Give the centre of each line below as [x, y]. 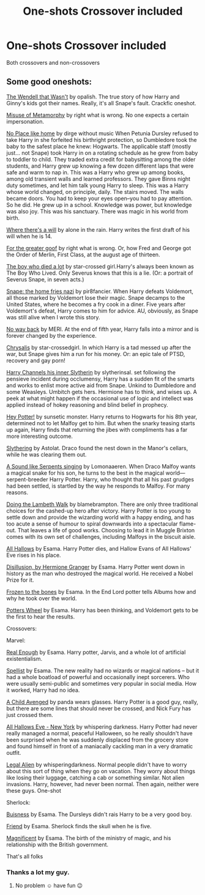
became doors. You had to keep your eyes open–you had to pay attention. [99, 198]
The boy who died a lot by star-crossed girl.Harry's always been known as [100, 266]
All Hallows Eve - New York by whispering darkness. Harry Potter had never [102, 727]
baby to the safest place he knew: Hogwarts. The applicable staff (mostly [99, 146]
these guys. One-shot [34, 790]
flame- [188, 524]
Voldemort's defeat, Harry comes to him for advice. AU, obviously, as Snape [102, 311]
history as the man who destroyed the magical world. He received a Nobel [100, 573]
